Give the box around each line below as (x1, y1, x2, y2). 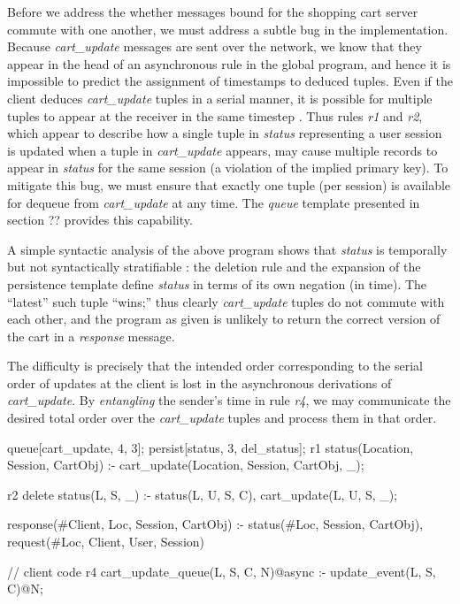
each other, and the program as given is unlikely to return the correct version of (7, 310, 441, 328)
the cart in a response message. (7, 326, 175, 345)
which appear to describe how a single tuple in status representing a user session (7, 124, 442, 142)
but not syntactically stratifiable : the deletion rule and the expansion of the (7, 257, 421, 276)
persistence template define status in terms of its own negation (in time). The (7, 274, 427, 293)
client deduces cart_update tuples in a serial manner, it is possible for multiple (7, 88, 433, 107)
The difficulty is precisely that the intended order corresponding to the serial (7, 356, 423, 375)
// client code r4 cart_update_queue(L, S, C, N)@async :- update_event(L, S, (7, 562, 436, 580)
